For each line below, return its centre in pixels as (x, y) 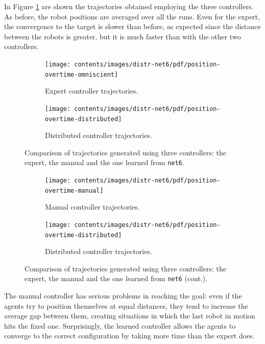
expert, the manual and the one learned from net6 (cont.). (116, 278)
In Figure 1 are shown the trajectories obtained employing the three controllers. (129, 6)
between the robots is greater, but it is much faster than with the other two (123, 36)
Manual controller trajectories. (92, 207)
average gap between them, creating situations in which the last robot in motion (130, 316)
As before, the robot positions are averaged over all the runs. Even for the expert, (132, 16)
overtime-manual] (74, 190)
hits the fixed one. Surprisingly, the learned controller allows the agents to (120, 325)
